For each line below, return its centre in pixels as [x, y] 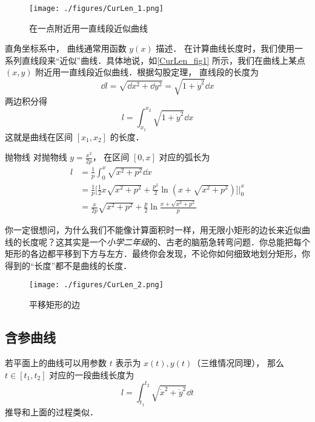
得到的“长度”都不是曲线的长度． [68, 265]
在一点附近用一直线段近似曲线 [88, 28]
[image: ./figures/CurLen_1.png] [96, 9]
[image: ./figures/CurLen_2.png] [96, 285]
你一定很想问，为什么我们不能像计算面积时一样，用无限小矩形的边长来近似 [153, 230]
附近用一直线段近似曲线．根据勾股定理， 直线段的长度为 [147, 72]
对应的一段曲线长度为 [92, 374]
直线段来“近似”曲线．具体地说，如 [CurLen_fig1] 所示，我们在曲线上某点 [164, 60]
